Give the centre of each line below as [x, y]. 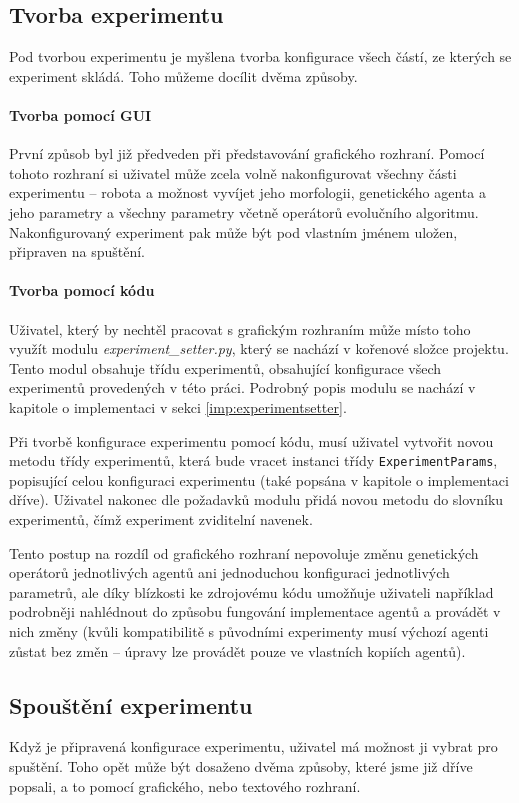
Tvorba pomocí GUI [80, 114]
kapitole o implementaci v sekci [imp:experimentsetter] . [178, 406]
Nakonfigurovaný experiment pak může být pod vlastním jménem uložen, [233, 231]
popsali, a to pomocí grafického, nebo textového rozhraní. [185, 785]
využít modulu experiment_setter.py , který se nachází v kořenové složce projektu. [259, 348]
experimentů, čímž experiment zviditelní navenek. [161, 518]
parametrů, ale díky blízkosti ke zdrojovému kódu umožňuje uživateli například [251, 591]
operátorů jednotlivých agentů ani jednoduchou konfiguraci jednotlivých [229, 572]
